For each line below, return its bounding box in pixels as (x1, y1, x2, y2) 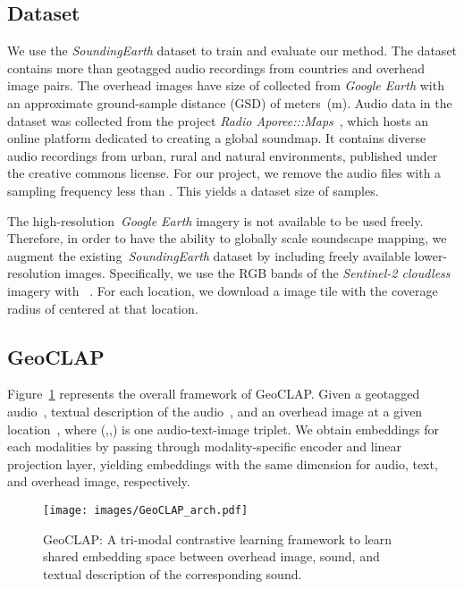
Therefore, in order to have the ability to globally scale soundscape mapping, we (7, 229, 447, 248)
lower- (414, 246, 448, 265)
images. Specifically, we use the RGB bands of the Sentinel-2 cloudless (64, 264, 451, 282)
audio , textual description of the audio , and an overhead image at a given (7, 401, 423, 420)
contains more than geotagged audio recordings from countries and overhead (7, 58, 426, 77)
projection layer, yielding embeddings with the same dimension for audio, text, (7, 454, 438, 473)
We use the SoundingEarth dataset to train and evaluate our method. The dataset (7, 41, 458, 60)
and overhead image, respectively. (7, 472, 190, 491)
